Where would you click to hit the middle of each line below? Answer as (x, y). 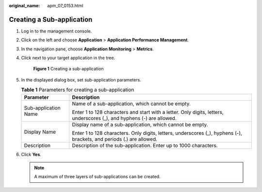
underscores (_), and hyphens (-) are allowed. (124, 118)
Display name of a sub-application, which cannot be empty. (140, 125)
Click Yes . (31, 154)
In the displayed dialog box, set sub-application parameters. (81, 80)
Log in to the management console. (57, 31)
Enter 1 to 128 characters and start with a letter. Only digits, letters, (148, 112)
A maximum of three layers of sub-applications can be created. (97, 176)
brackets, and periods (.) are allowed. (115, 139)
